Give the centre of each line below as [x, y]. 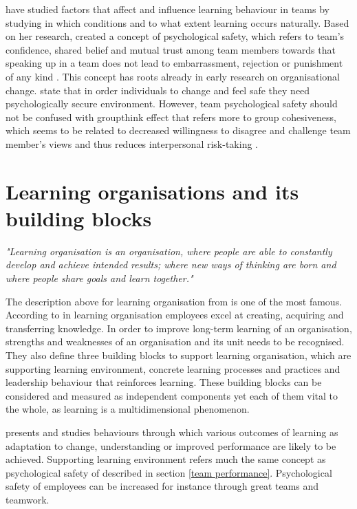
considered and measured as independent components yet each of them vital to [172, 395]
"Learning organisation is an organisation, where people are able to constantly [169, 251]
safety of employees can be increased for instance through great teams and [162, 486]
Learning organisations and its [152, 191]
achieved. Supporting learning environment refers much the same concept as [166, 459]
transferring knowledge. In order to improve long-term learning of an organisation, [179, 328]
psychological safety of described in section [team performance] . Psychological [169, 472]
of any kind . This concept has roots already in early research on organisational [173, 76]
